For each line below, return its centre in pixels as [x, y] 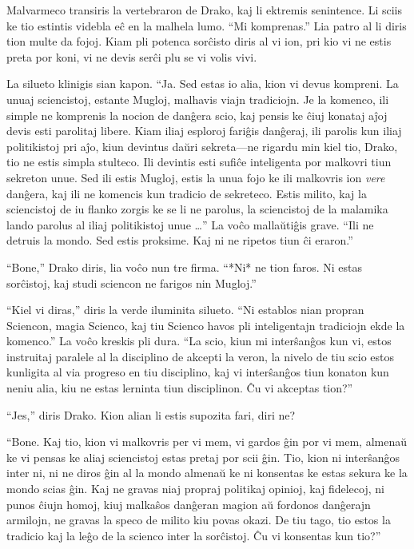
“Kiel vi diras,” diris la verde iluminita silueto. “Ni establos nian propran [185, 310]
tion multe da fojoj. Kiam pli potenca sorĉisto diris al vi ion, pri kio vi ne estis [199, 41]
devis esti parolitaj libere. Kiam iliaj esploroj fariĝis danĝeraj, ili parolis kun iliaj [204, 131]
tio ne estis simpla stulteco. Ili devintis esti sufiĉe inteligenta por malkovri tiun [199, 162]
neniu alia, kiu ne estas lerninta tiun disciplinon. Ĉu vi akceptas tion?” [180, 388]
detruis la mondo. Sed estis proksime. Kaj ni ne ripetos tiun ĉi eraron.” [180, 240]
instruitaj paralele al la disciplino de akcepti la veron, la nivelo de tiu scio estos [201, 356]
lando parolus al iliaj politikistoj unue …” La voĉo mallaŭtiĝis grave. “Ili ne [190, 224]
